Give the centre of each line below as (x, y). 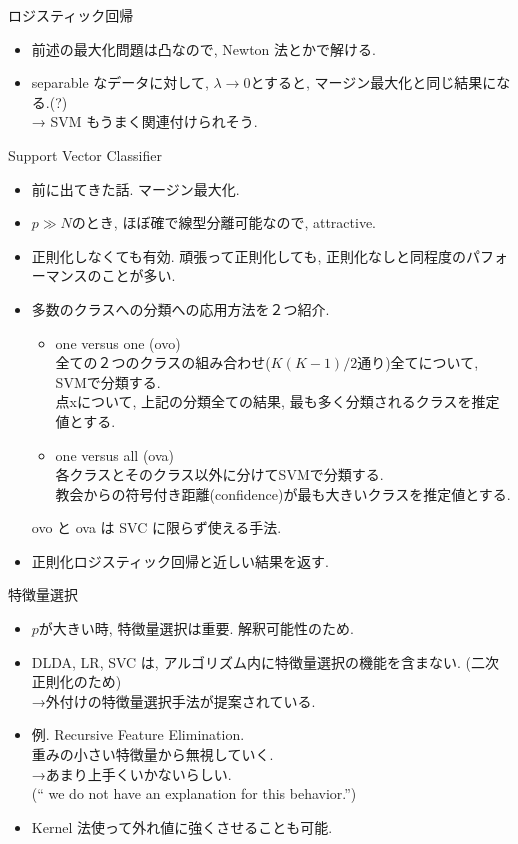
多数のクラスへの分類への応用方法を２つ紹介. (180, 308)
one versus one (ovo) (118, 342)
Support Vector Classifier (85, 154)
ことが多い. (138, 275)
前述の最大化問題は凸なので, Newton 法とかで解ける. (203, 48)
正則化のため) (76, 681)
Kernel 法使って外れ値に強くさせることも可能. (182, 826)
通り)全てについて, (418, 362)
